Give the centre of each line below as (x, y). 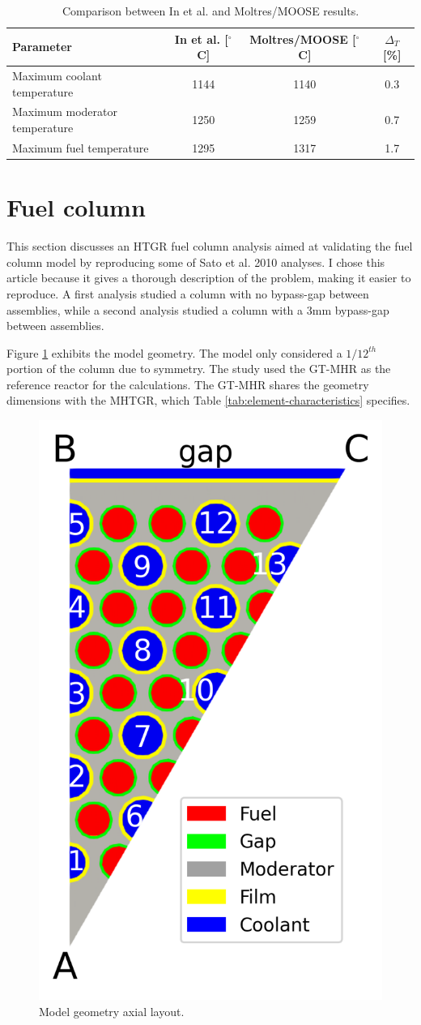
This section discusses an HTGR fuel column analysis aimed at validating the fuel (210, 246)
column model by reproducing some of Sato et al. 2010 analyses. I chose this (196, 262)
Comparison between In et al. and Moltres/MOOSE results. (210, 11)
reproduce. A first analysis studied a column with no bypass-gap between (188, 293)
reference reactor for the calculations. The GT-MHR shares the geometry (188, 384)
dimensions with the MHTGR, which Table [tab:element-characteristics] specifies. (208, 400)
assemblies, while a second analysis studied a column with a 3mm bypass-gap (198, 309)
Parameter (42, 47)
